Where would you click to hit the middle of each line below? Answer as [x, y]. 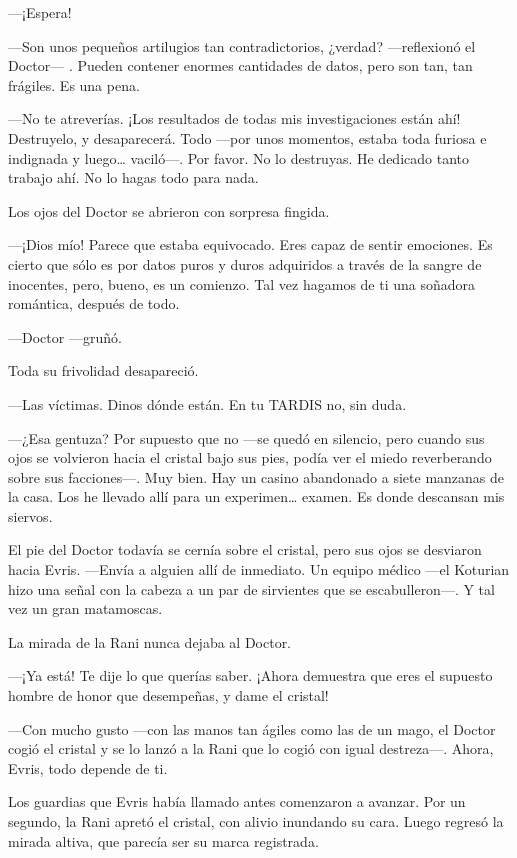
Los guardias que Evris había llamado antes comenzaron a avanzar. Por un [237, 801]
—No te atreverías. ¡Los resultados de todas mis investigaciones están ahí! [234, 118]
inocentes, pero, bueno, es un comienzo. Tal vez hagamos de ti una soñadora [242, 283]
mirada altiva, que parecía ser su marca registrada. [163, 840]
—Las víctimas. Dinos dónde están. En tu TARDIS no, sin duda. [207, 403]
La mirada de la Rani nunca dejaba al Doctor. [150, 641]
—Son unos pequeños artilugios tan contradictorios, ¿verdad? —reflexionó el [242, 45]
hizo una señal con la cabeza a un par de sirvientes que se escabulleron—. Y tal [251, 588]
